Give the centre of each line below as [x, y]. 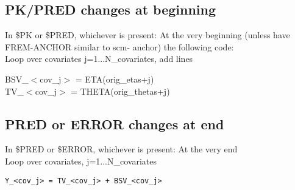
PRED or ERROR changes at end [115, 124]
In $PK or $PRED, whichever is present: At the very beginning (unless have [147, 35]
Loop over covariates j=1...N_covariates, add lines [99, 59]
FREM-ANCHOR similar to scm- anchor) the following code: [119, 46]
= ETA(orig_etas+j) [115, 79]
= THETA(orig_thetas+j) [120, 91]
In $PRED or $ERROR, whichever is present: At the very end [121, 149]
